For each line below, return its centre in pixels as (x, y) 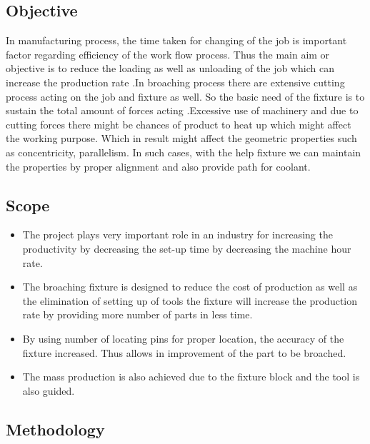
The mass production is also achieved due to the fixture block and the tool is (191, 377)
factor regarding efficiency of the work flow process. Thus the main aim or (168, 54)
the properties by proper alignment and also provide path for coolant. (158, 166)
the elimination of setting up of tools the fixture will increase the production (190, 300)
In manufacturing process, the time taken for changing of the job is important (176, 40)
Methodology (55, 429)
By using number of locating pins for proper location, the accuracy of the (183, 338)
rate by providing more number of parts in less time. (137, 314)
